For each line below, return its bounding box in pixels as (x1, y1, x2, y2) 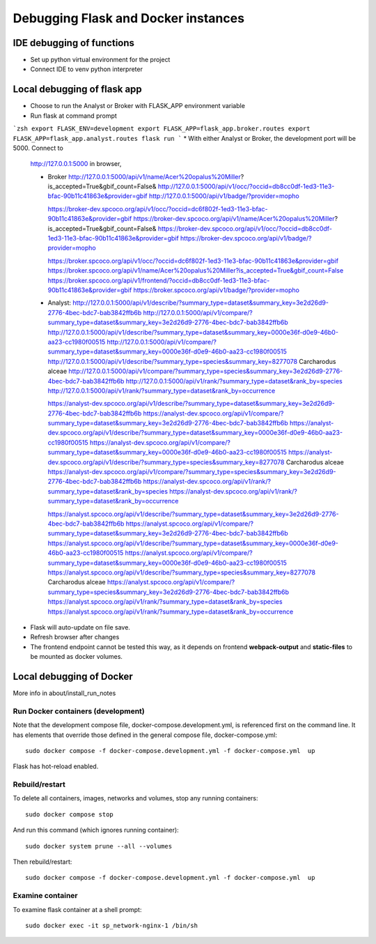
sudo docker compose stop (25, 810, 114, 819)
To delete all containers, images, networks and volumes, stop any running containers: (13, 794, 258, 802)
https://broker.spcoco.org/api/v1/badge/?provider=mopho (133, 286, 299, 294)
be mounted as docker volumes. (30, 653, 123, 661)
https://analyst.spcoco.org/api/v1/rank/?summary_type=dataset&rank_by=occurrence (47, 607, 294, 616)
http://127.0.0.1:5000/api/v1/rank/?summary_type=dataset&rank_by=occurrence (47, 386, 276, 395)
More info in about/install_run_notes (13, 689, 116, 697)
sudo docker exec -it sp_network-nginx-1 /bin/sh (25, 921, 198, 929)
